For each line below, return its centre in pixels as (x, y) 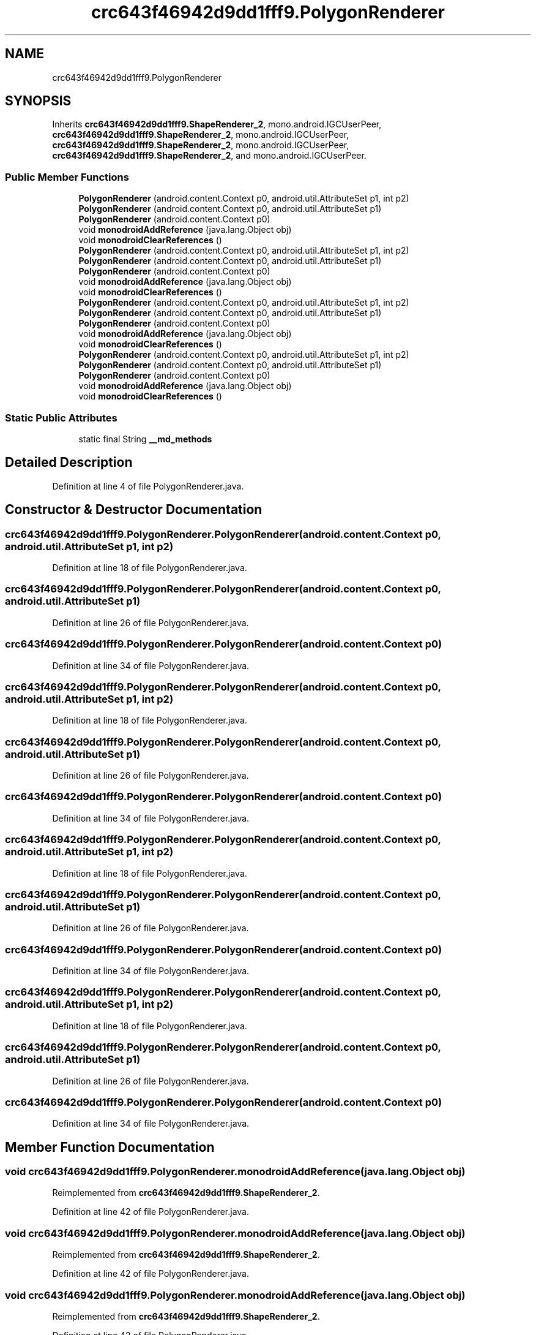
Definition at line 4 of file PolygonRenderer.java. (148, 486)
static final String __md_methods (145, 439)
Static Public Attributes (61, 418)
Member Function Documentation (110, 1147)
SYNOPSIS (38, 101)
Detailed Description (69, 463)
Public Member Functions (67, 177)
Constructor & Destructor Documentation (134, 510)
